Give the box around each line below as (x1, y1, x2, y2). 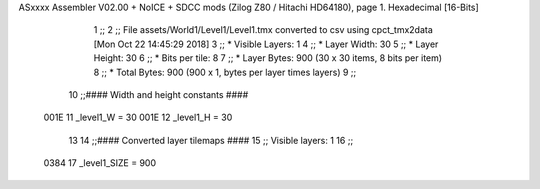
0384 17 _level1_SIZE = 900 (43, 157, 157, 169)
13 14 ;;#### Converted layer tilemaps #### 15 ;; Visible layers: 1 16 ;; (68, 134, 354, 146)
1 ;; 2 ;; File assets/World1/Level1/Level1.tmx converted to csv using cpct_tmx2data (93, 24, 434, 36)
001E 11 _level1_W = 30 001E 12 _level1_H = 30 (43, 111, 233, 124)
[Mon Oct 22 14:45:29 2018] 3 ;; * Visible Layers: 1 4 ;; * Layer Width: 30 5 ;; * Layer (93, 38, 439, 50)
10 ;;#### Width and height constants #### (68, 88, 249, 100)
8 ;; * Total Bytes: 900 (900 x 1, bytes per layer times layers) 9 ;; (93, 66, 357, 78)
